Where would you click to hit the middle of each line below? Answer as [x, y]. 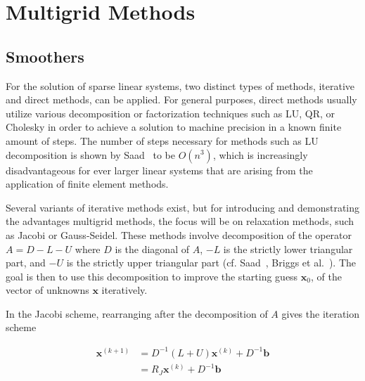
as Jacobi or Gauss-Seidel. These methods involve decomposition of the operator [179, 234]
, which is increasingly [260, 154]
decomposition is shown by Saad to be [90, 154]
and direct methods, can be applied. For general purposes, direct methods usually [181, 99]
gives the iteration [321, 313]
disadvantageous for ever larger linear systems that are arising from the [159, 170]
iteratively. [124, 290]
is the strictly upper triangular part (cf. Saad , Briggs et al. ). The [211, 263]
